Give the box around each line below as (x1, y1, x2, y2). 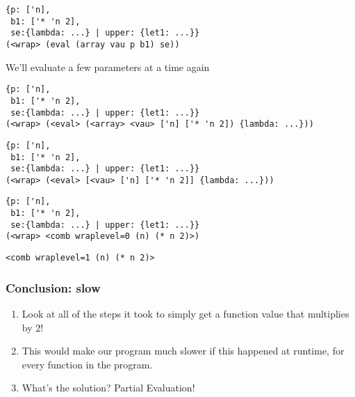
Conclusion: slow (6, 279, 101, 296)
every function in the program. (22, 357, 153, 371)
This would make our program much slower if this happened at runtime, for (22, 343, 345, 358)
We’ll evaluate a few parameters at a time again (6, 59, 210, 74)
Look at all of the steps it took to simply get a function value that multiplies (22, 306, 349, 320)
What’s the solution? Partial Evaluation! (22, 380, 195, 395)
